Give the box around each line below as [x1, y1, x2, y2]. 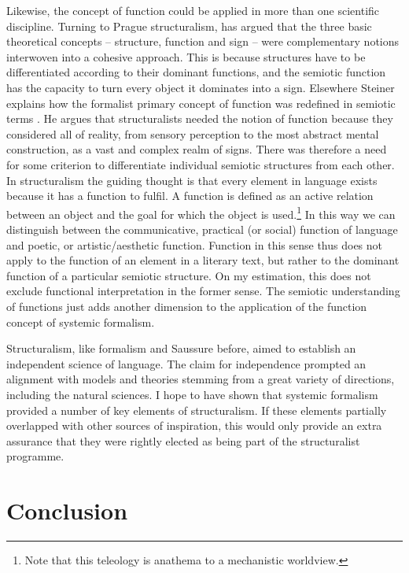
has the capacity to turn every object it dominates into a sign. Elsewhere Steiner [6, 79, 395, 95]
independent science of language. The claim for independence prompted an [6, 355, 367, 372]
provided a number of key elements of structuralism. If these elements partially [6, 401, 387, 418]
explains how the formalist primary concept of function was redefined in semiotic [6, 94, 396, 111]
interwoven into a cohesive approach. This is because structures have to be [6, 48, 366, 65]
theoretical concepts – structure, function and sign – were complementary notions [6, 33, 400, 50]
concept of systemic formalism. [6, 313, 155, 330]
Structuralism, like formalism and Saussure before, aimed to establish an [6, 340, 356, 357]
